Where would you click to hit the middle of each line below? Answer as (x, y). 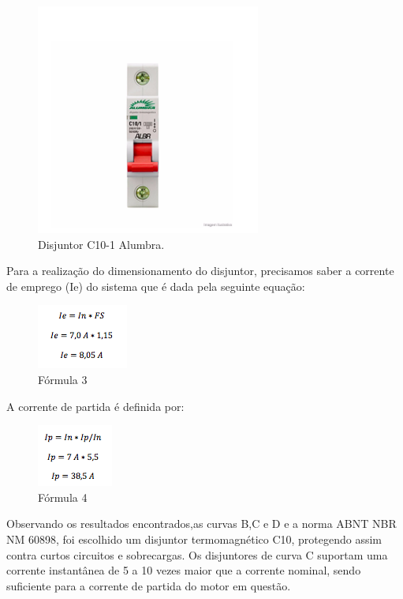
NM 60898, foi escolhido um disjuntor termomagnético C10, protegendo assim (194, 539)
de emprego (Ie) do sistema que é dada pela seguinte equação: (156, 286)
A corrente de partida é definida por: (95, 406)
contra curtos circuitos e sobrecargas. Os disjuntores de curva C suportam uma (197, 554)
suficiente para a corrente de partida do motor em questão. (149, 585)
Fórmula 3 (63, 379)
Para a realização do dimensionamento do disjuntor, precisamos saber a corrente (200, 271)
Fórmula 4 (63, 497)
